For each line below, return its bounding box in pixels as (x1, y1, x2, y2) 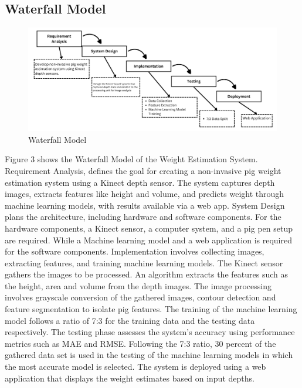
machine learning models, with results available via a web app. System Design (5, 199, 285, 211)
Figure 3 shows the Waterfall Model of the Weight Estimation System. (5, 153, 258, 165)
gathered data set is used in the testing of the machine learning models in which (5, 349, 293, 361)
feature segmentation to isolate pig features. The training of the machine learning (5, 303, 297, 315)
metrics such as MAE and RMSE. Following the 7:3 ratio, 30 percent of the (5, 337, 276, 349)
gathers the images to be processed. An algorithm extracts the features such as (5, 268, 288, 280)
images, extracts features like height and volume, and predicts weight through (5, 188, 284, 200)
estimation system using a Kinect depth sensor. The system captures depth (5, 176, 275, 188)
